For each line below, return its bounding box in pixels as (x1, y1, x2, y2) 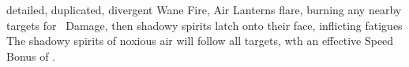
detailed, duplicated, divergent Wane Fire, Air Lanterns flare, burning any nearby (6, 2, 402, 17)
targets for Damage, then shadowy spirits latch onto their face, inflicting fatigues (6, 17, 403, 33)
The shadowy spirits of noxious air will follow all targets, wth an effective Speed (6, 32, 394, 49)
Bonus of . (6, 47, 56, 64)
